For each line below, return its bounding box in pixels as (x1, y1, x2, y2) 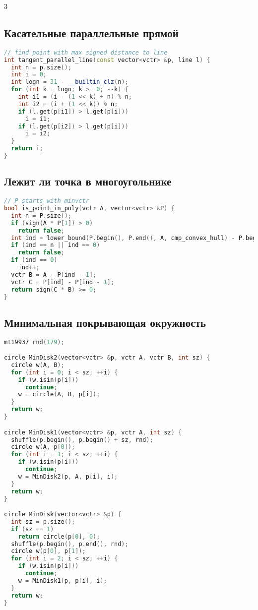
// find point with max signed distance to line (4, 49, 168, 56)
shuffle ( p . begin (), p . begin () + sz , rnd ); (11, 436, 153, 443)
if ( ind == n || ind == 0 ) (11, 242, 100, 249)
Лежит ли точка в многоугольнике (4, 174, 172, 189)
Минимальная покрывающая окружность (4, 314, 206, 330)
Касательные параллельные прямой (4, 25, 179, 40)
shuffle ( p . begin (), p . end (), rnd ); (11, 540, 129, 548)
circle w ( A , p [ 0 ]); (11, 443, 75, 451)
